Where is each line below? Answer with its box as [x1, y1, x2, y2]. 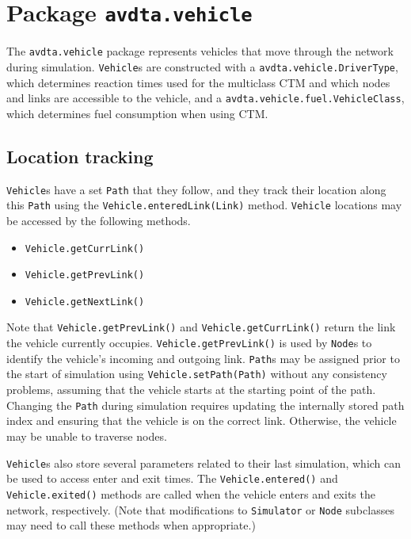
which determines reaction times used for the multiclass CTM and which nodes [6, 74, 390, 90]
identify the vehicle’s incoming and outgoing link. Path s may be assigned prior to [6, 350, 400, 366]
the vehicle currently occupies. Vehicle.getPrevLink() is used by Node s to [6, 334, 372, 351]
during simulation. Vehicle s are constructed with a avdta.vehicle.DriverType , [6, 58, 398, 75]
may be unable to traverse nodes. [6, 427, 167, 444]
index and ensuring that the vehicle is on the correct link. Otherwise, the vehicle [6, 412, 397, 429]
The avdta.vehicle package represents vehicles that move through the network [6, 43, 394, 59]
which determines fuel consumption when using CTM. [6, 105, 268, 121]
